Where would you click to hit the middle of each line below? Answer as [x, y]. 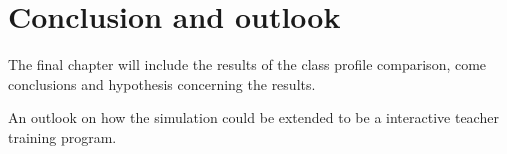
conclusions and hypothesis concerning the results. [162, 83]
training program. [62, 136]
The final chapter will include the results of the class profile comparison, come [247, 64]
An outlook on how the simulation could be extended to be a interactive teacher [253, 117]
